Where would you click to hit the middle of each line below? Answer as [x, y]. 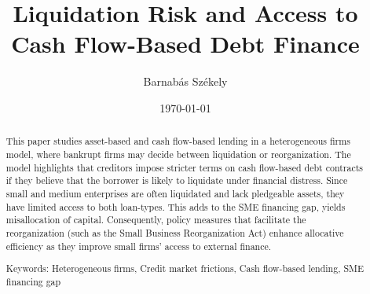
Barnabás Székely [185, 81]
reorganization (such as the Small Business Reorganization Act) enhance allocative [175, 232]
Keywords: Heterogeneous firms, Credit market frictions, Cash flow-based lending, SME [185, 268]
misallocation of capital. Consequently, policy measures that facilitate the [156, 220]
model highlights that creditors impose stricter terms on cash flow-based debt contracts [184, 167]
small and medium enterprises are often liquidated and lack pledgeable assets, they [175, 193]
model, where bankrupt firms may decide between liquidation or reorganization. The [178, 154]
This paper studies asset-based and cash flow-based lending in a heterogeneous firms [178, 141]
